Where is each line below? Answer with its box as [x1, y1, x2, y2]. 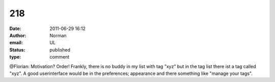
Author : [9, 32, 26, 38]
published [49, 46, 71, 53]
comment [49, 54, 70, 60]
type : [9, 54, 21, 60]
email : [9, 40, 23, 46]
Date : [9, 25, 21, 32]
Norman [49, 32, 67, 38]
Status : [9, 46, 25, 53]
